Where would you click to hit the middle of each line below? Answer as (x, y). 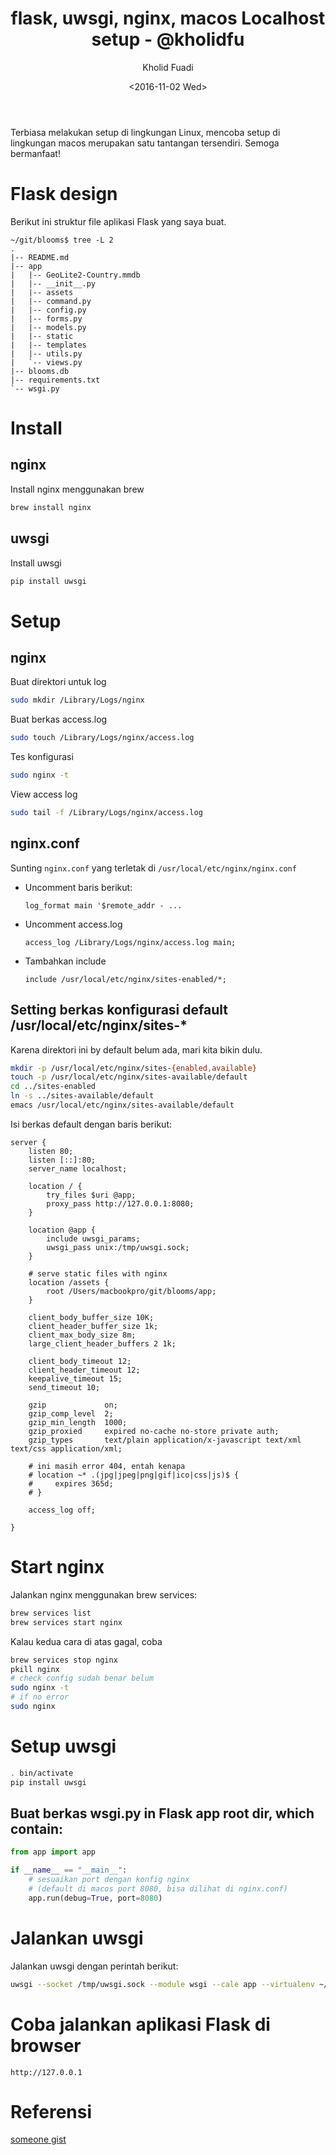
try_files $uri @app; (91, 1195)
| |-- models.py (48, 327)
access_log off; (62, 1510)
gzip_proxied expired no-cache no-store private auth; (154, 1431)
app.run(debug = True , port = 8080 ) (95, 1898)
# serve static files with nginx (98, 1273)
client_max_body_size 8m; (82, 1335)
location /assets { (69, 1282)
